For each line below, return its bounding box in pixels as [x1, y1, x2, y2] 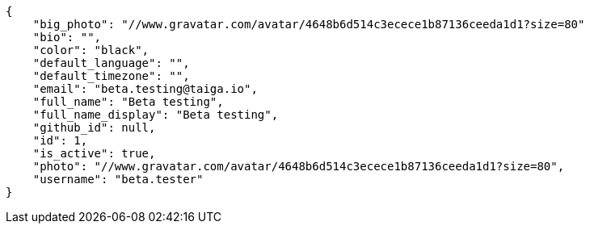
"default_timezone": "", [32, 69, 190, 82]
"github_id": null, [32, 121, 156, 134]
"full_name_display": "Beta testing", [32, 108, 279, 121]
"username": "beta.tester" [32, 173, 204, 186]
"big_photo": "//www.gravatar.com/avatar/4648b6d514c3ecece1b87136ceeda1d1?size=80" [32, 18, 585, 31]
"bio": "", [32, 31, 102, 44]
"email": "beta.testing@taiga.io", [32, 82, 258, 95]
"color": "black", [32, 44, 150, 56]
